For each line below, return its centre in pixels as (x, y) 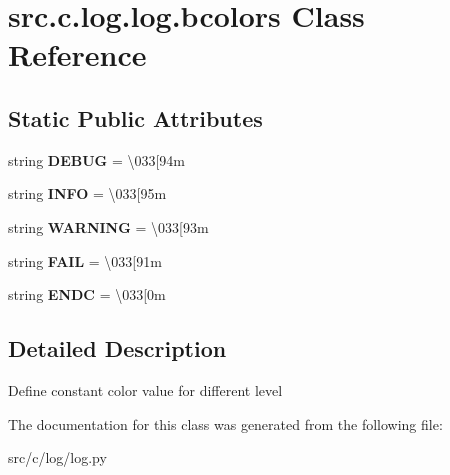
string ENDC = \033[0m (87, 294)
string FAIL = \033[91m (85, 260)
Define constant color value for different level (145, 389)
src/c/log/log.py (57, 457)
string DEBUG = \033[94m (97, 159)
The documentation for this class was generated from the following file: (225, 423)
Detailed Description (117, 348)
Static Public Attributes (135, 117)
